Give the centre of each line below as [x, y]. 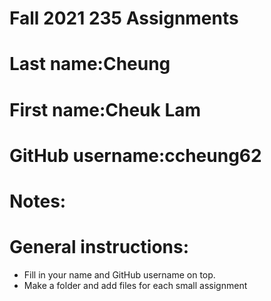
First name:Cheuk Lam [105, 109]
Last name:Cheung [90, 64]
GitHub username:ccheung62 [135, 155]
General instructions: [99, 247]
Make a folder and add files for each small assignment [135, 285]
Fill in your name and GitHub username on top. [119, 274]
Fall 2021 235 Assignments [124, 18]
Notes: [38, 201]
